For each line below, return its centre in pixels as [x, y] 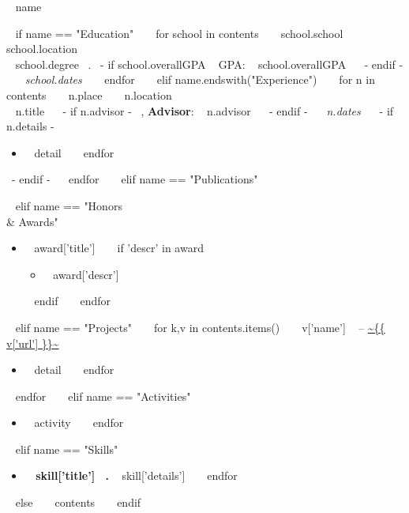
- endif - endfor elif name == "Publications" [135, 179]
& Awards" [32, 221]
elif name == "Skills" [67, 449]
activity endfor [79, 422]
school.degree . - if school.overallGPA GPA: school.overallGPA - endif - [209, 64]
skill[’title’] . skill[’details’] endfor [137, 475]
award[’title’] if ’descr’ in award [119, 248]
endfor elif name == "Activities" [103, 396]
